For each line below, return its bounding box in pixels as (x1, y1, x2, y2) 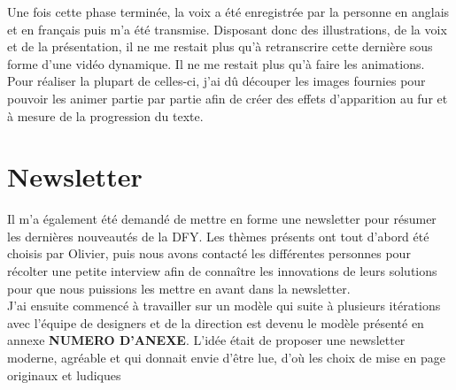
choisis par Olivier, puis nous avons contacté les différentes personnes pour (7, 244, 411, 263)
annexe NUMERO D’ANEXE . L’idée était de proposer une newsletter (7, 331, 406, 349)
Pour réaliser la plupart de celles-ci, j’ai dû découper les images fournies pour (7, 72, 426, 90)
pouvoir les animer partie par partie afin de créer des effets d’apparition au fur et (7, 88, 448, 107)
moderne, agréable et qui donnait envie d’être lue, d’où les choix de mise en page (7, 348, 445, 367)
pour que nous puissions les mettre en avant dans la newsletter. (7, 279, 351, 297)
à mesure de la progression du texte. (7, 106, 204, 125)
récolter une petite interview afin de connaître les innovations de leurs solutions (7, 262, 437, 280)
